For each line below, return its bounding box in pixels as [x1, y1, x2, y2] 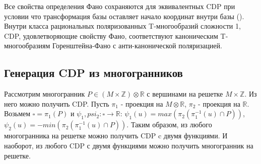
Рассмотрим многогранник [4, 89, 85, 99]
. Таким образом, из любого [126, 119, 212, 130]
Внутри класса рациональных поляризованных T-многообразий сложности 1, [4, 21, 241, 31]
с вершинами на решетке [147, 89, 223, 99]
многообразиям [4, 40, 50, 51]
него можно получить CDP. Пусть [4, 98, 109, 109]
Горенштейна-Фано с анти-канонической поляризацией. [52, 40, 222, 51]
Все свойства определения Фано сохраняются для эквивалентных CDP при [4, 1, 235, 11]
